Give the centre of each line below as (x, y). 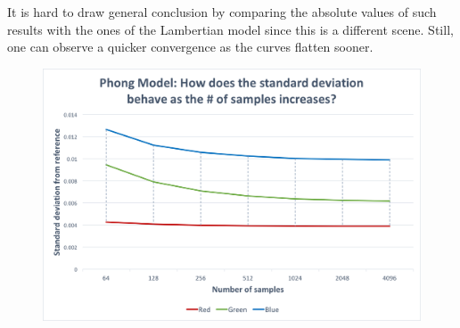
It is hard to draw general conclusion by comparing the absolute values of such (222, 12)
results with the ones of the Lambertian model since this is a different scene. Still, (230, 29)
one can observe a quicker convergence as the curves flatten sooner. (190, 47)
